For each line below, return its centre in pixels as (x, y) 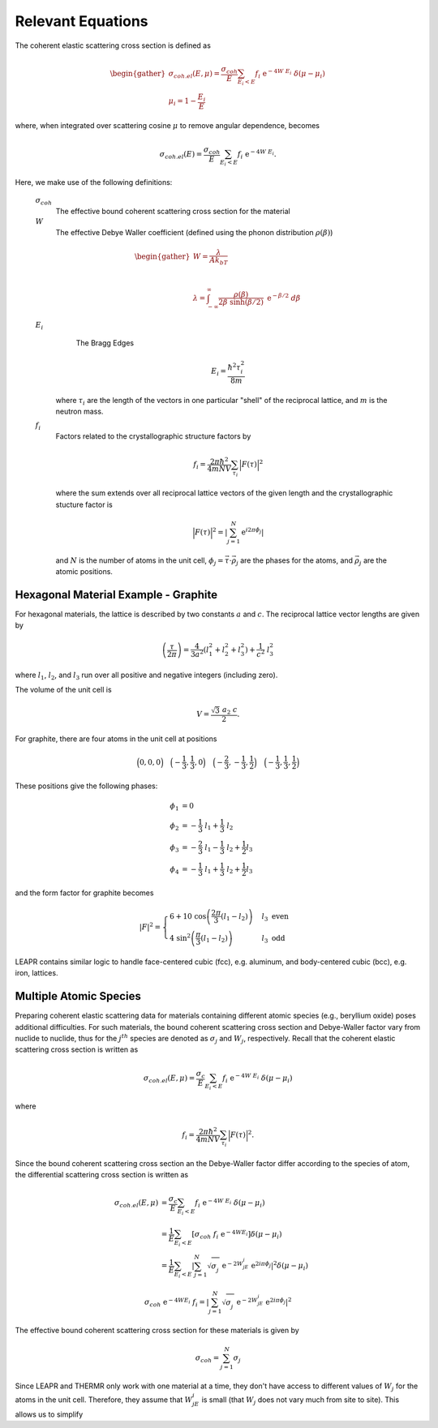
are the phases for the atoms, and (296, 560)
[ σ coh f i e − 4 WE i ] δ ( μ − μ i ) (237, 1235)
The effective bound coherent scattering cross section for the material (173, 211)
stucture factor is (84, 504)
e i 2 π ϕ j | (253, 532)
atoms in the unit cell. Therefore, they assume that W (104, 1400)
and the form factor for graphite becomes (84, 893)
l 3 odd (273, 939)
